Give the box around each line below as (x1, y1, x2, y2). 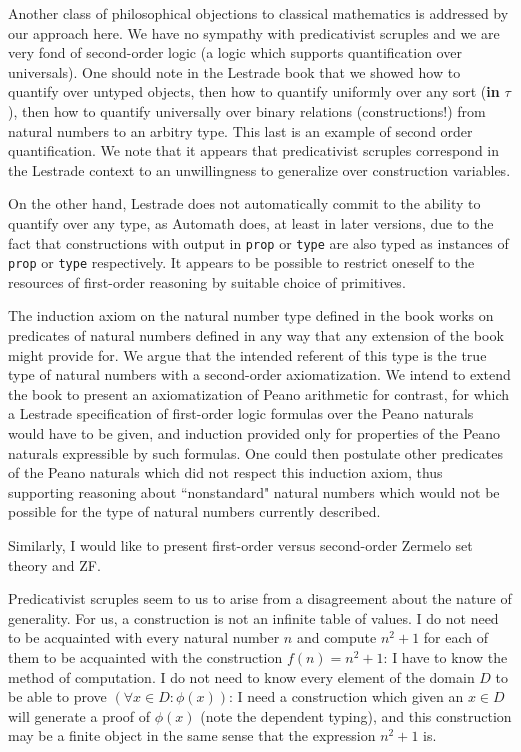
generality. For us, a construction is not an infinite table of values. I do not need (8, 607, 499, 628)
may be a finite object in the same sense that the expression (8, 725, 376, 746)
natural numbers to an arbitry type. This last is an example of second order (8, 120, 473, 141)
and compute (296, 627, 377, 648)
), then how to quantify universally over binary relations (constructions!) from (8, 100, 486, 121)
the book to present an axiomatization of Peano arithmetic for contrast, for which (8, 383, 510, 404)
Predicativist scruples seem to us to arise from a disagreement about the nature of (8, 588, 512, 609)
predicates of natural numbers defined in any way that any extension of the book (8, 325, 504, 346)
